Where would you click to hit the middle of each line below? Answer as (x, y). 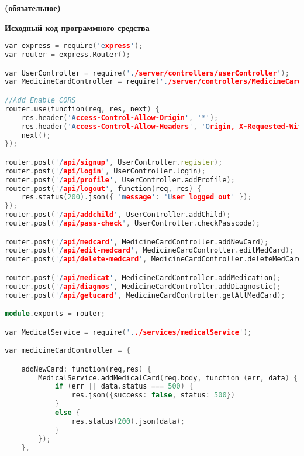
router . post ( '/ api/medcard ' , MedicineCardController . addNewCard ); (137, 242)
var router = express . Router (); (68, 55)
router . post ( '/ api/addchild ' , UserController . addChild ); (118, 215)
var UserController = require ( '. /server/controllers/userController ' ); (147, 73)
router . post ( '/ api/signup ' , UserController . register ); (114, 162)
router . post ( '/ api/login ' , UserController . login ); (105, 171)
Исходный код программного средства (77, 27)
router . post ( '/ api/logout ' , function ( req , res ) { (103, 188)
